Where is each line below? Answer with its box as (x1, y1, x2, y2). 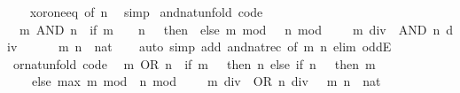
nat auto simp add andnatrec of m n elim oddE (94, 37, 392, 56)
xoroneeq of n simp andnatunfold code (29, 3, 263, 20)
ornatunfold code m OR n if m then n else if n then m (12, 54, 376, 73)
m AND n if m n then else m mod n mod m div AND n (19, 19, 441, 38)
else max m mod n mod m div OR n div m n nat (31, 72, 381, 90)
